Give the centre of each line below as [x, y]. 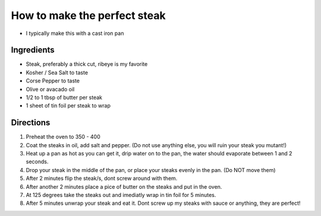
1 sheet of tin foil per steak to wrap [68, 106]
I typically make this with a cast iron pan [75, 33]
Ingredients [33, 50]
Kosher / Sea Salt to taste [57, 72]
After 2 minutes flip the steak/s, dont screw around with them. [102, 179]
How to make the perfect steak [88, 15]
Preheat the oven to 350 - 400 [63, 137]
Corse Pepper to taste [53, 81]
